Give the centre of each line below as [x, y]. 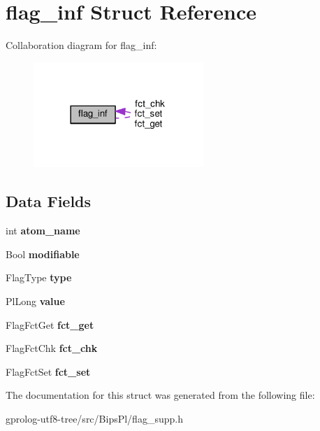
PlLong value [35, 301]
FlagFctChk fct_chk [52, 348]
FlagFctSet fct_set [48, 371]
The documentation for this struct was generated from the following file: [160, 395]
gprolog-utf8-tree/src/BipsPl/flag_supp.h [94, 418]
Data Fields [49, 201]
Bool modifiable [43, 254]
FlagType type [39, 277]
